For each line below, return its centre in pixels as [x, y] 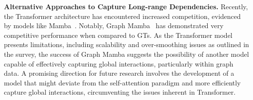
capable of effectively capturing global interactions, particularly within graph [119, 63]
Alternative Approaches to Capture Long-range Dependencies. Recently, [126, 6]
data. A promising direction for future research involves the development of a [119, 73]
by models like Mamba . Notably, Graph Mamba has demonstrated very [114, 25]
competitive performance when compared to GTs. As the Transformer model [118, 35]
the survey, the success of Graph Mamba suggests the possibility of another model [126, 54]
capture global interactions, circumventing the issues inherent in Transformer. [120, 92]
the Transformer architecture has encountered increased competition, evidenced [122, 16]
